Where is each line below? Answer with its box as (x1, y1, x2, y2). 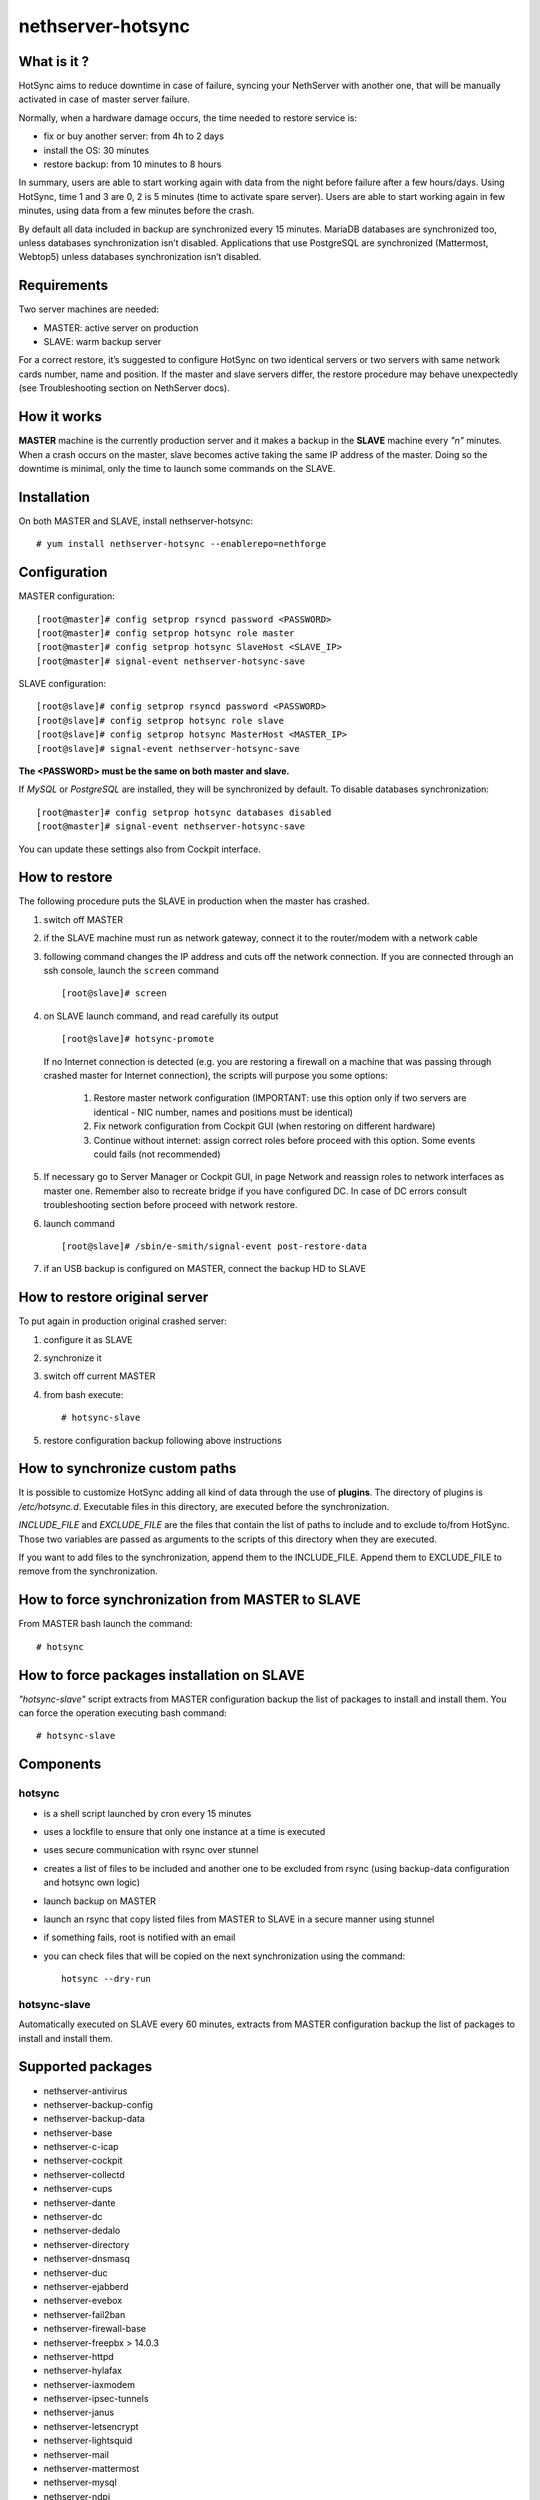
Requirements (18, 277, 109, 294)
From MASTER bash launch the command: (18, 1618, 193, 1630)
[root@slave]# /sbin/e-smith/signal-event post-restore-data (61, 1240, 367, 1252)
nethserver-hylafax (43, 2365, 122, 2377)
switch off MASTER (43, 913, 124, 925)
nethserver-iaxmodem (43, 2378, 135, 2390)
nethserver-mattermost (43, 2463, 140, 2475)
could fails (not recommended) (93, 1148, 221, 1160)
